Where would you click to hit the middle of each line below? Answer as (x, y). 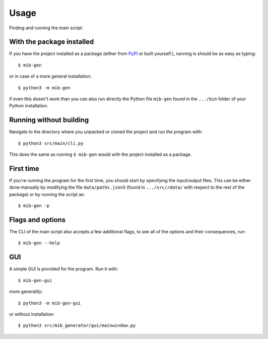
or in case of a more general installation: (50, 76)
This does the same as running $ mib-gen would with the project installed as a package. (100, 154)
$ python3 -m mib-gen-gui (50, 303)
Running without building (49, 120)
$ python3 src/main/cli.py (51, 143)
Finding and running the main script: (46, 28)
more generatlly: (26, 292)
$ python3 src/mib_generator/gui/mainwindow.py (77, 326)
